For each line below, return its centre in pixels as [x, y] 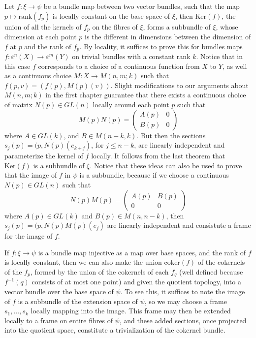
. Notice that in [219, 56]
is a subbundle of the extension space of [78, 301]
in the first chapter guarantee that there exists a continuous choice [146, 95]
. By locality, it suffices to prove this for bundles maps [161, 46]
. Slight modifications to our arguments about [179, 85]
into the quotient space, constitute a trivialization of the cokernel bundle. [115, 330]
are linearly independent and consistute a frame [179, 225]
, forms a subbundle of [177, 26]
